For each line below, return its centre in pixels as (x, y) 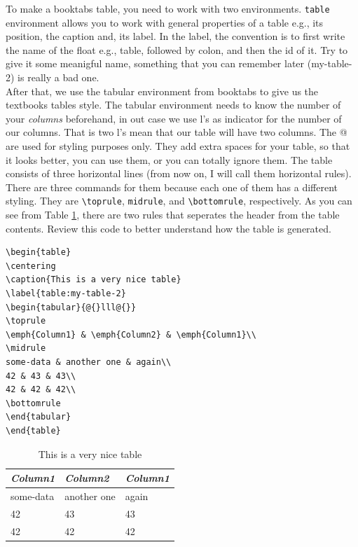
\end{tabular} (39, 417)
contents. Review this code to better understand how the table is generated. (168, 228)
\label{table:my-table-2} (66, 293)
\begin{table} (39, 252)
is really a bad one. (58, 77)
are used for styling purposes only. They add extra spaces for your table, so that (178, 146)
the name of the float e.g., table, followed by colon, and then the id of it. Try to (177, 49)
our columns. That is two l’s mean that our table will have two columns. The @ (177, 132)
